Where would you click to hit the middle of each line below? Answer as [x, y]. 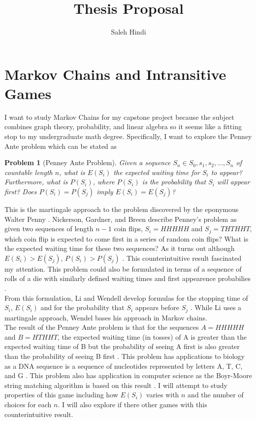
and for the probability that [82, 307]
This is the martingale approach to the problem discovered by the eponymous [122, 209]
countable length [29, 172]
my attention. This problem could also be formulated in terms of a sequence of [123, 268]
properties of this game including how [61, 395]
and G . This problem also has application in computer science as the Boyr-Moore [128, 375]
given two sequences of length [49, 228]
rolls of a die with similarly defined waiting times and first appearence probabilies [128, 278]
